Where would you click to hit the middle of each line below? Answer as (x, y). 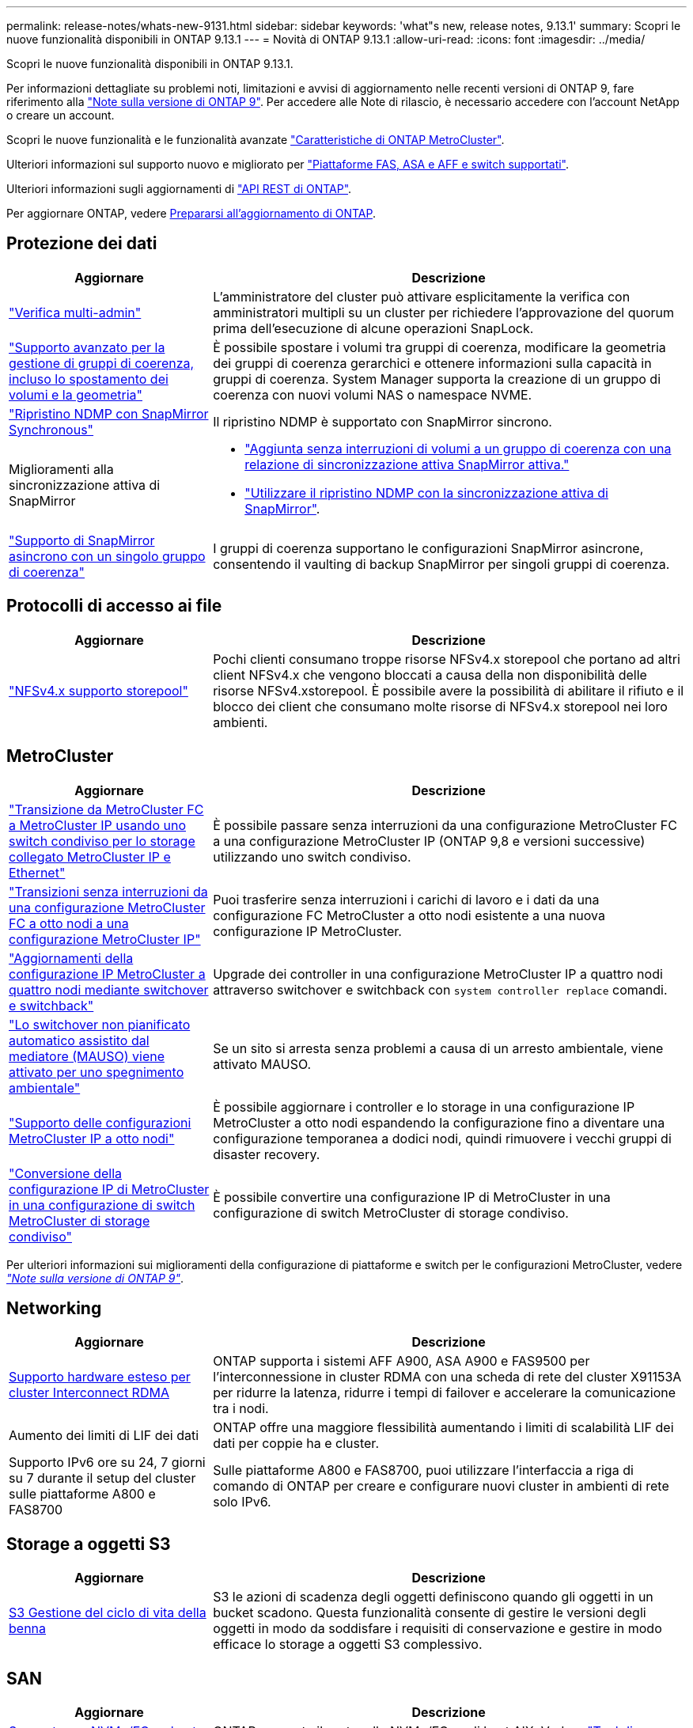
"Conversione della (66, 1173)
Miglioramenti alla (61, 469)
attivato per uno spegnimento (97, 1072)
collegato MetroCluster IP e (90, 856)
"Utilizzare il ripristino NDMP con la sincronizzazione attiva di (426, 493)
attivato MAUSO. (262, 1064)
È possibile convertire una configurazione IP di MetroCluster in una (412, 1197)
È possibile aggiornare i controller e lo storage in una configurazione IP (424, 1107)
